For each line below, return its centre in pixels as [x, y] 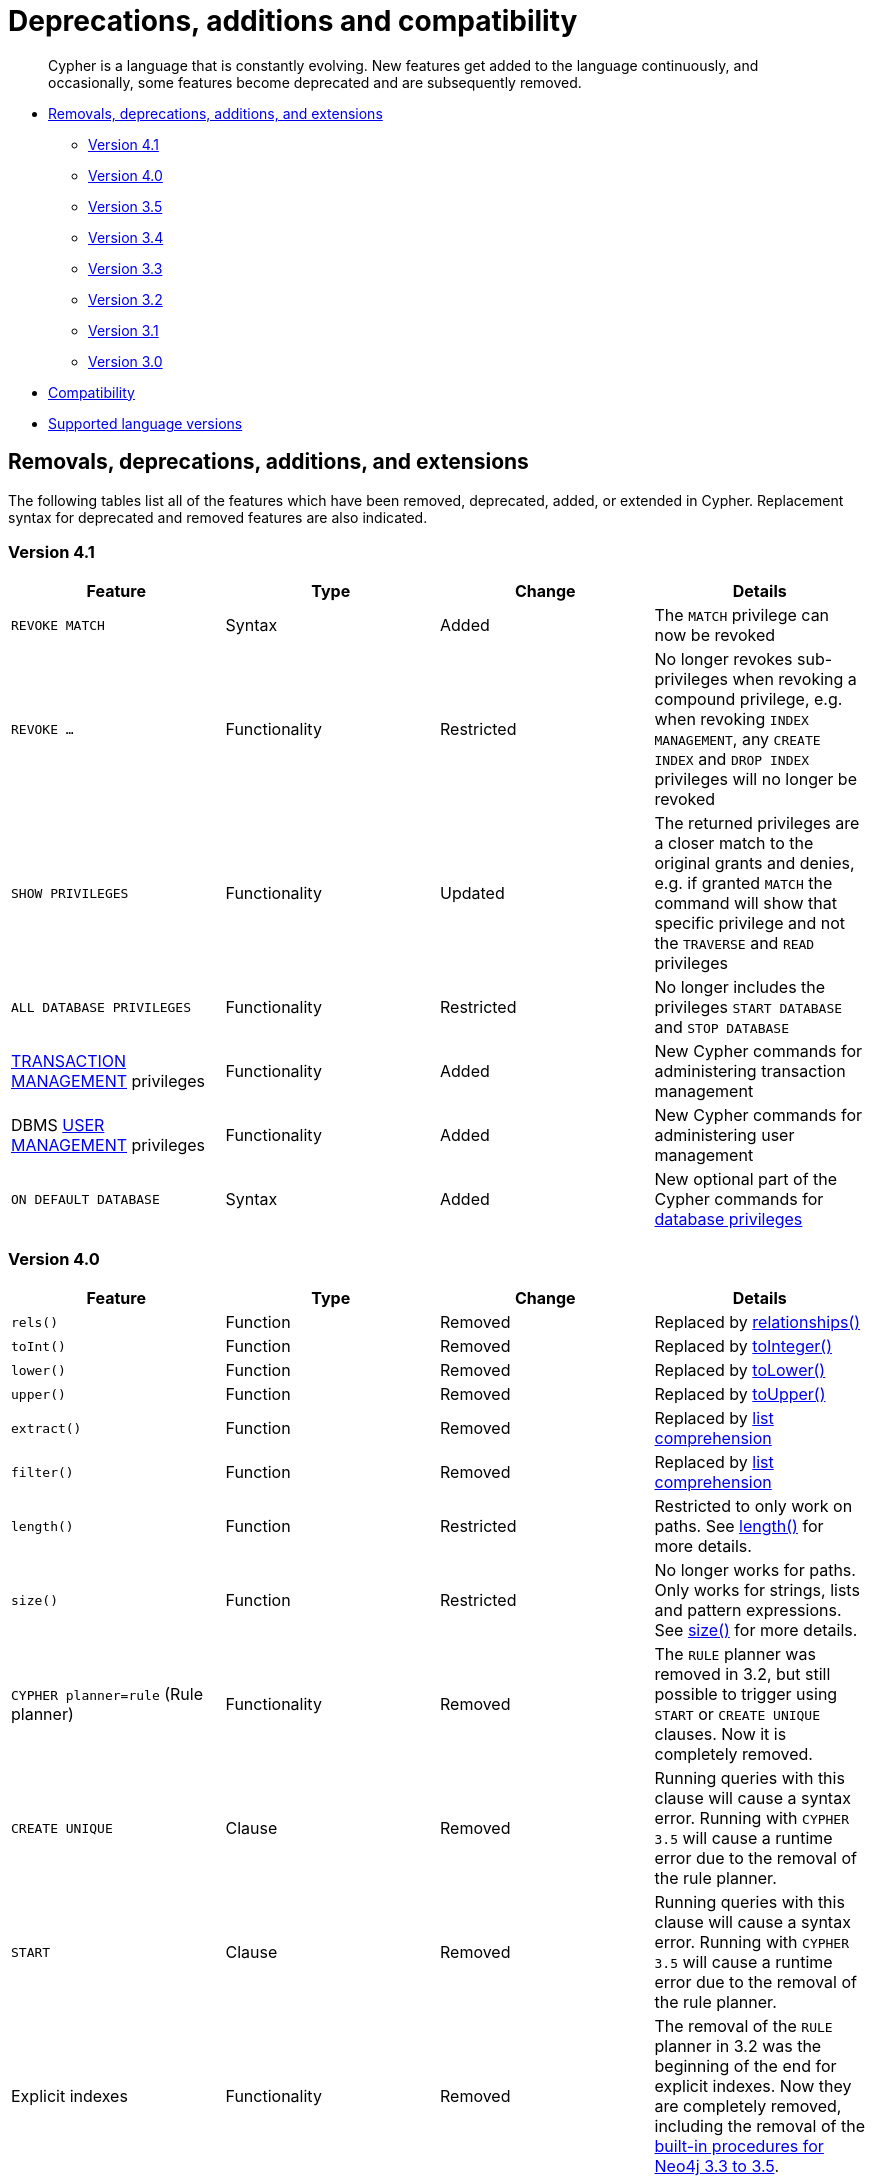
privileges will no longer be [755, 779]
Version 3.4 [126, 237]
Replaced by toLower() [740, 1370]
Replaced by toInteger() [743, 1346]
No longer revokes [723, 659]
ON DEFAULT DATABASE [85, 1199]
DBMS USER [58, 1125]
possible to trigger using [746, 1694]
